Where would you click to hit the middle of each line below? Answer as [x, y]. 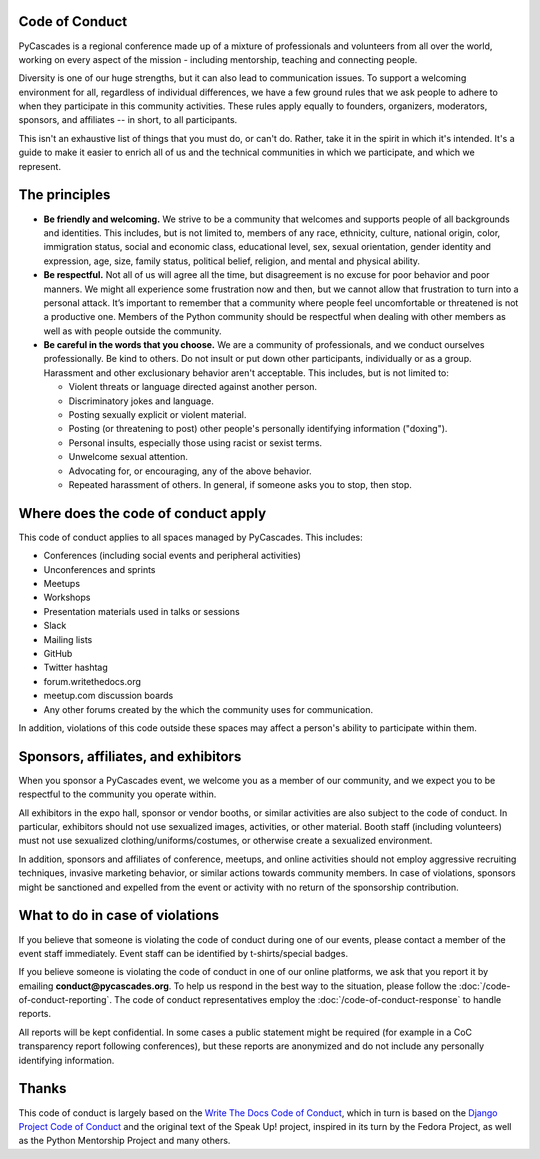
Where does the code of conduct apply [142, 513]
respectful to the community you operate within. [117, 794]
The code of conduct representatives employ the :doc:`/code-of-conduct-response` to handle [307, 1000]
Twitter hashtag [76, 667]
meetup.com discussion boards [108, 696]
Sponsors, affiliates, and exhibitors [130, 756]
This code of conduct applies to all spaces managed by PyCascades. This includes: [191, 537]
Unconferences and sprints [99, 569]
